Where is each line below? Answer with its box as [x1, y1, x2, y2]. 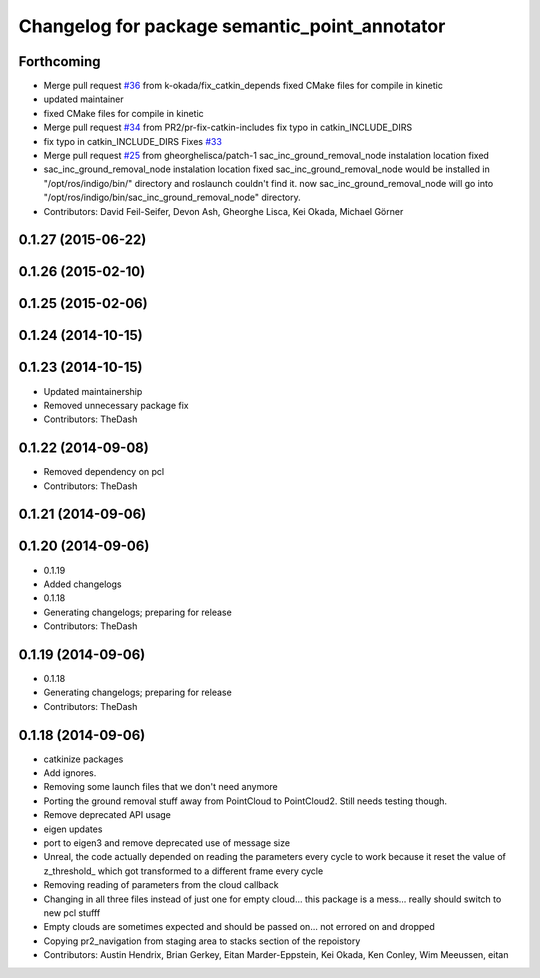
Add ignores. [43, 767, 97, 779]
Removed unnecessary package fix [43, 399, 189, 411]
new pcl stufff [43, 907, 101, 919]
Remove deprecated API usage [43, 809, 172, 821]
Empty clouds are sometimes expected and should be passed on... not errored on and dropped [43, 921, 435, 933]
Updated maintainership [43, 385, 143, 397]
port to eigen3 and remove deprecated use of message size [43, 837, 290, 849]
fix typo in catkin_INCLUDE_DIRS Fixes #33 [43, 135, 222, 147]
